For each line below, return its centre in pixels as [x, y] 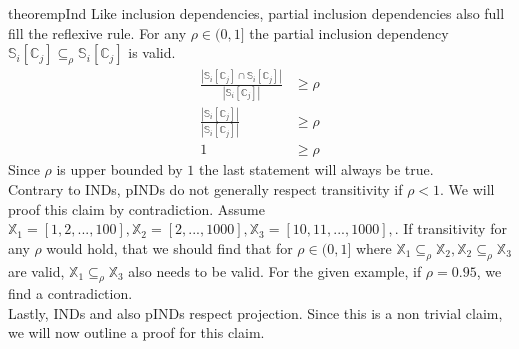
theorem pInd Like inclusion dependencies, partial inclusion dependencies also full [256, 13]
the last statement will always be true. [316, 169]
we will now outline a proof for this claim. [136, 332]
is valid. [152, 52]
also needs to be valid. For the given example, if [275, 270]
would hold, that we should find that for [169, 247]
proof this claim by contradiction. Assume [136, 208]
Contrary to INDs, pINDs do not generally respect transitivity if [205, 188]
